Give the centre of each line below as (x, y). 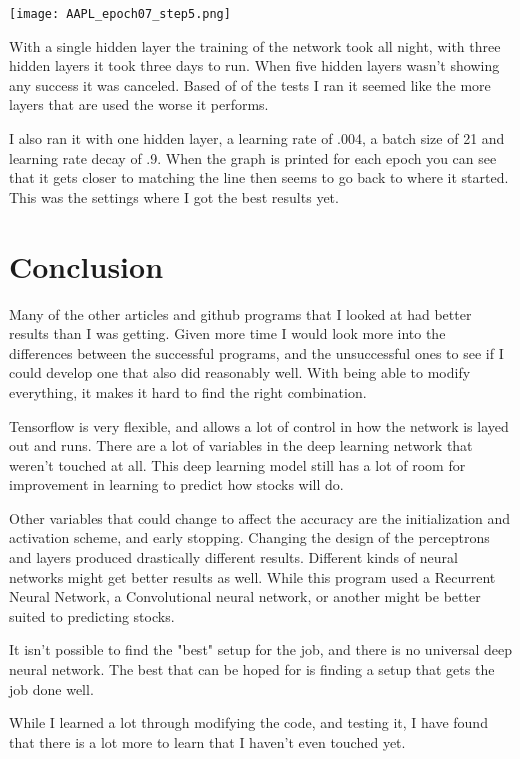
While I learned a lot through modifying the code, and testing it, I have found (248, 722)
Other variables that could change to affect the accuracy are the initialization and (260, 517)
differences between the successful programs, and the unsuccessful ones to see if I (256, 352)
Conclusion (86, 265)
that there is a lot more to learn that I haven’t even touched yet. (207, 741)
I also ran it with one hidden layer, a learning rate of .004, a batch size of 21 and (257, 138)
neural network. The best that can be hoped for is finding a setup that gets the (252, 669)
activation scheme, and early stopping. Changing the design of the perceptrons (249, 537)
